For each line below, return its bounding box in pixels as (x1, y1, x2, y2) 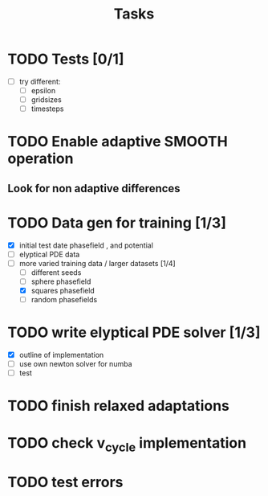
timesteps (30, 104, 64, 113)
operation (7, 150, 74, 168)
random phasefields (30, 295, 98, 305)
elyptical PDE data (18, 249, 80, 259)
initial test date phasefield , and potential (18, 240, 154, 250)
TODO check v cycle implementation (7, 433, 246, 455)
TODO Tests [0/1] (7, 50, 124, 68)
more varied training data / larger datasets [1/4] (18, 258, 176, 268)
